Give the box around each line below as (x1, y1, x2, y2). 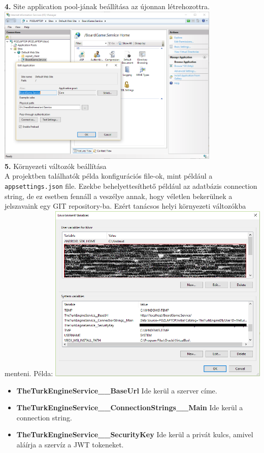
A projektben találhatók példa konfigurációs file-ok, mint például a (5, 171, 213, 181)
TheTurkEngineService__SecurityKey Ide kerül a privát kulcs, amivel (16, 429, 253, 440)
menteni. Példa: (5, 367, 53, 378)
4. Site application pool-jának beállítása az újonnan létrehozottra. (5, 1, 210, 11)
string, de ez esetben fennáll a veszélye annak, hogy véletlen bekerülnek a (5, 190, 233, 201)
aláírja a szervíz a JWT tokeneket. (16, 439, 124, 449)
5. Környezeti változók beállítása (5, 160, 107, 171)
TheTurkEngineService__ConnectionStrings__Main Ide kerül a (16, 402, 243, 413)
